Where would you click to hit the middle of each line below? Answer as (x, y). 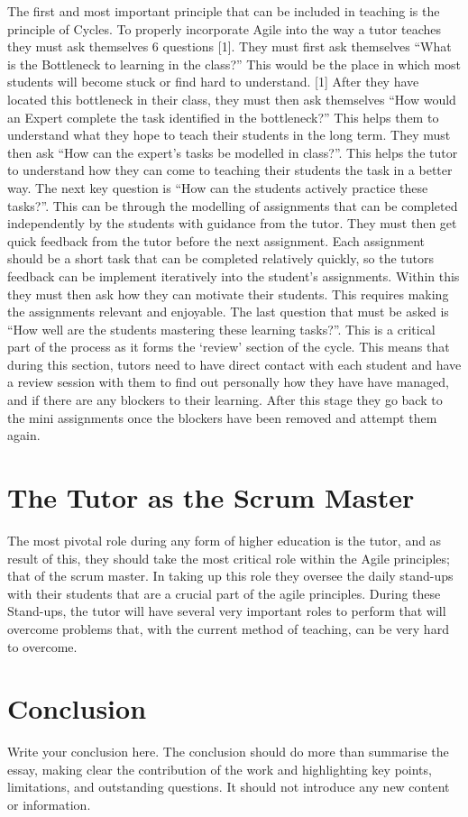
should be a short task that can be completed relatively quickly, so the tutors (221, 258)
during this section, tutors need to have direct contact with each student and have (234, 364)
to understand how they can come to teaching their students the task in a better (230, 170)
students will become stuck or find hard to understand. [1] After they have (213, 82)
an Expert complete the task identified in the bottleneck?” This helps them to (223, 117)
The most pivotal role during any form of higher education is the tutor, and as (225, 540)
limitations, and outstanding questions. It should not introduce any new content (229, 787)
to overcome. (42, 646)
